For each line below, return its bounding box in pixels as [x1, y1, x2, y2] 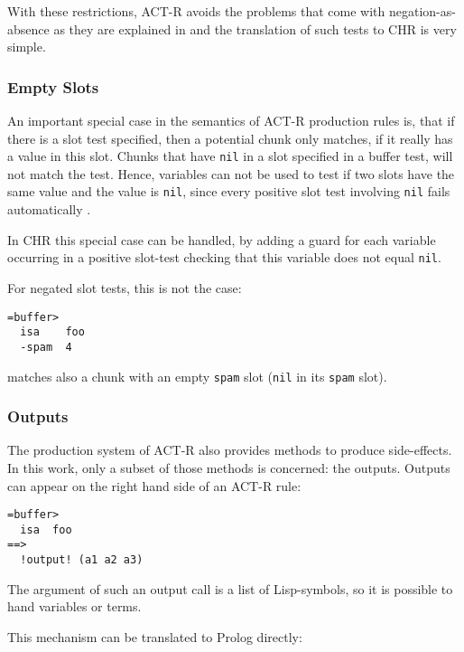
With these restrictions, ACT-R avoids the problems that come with [7, 2, 385, 20]
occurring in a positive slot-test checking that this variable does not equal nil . [7, 248, 441, 267]
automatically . [7, 200, 91, 219]
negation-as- [388, 2, 456, 20]
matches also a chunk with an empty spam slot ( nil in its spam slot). [7, 366, 387, 385]
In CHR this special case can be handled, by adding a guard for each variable [7, 230, 436, 249]
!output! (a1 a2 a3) [20, 553, 144, 567]
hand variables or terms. [7, 597, 142, 616]
